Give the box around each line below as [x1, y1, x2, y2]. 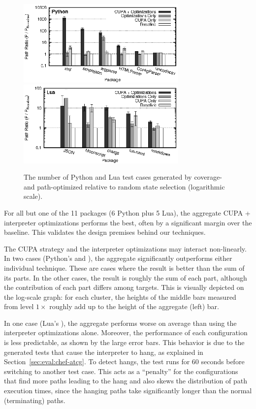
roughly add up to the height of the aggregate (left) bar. [49, 301, 219, 312]
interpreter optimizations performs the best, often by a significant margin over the [4, 217, 252, 227]
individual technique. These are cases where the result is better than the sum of [4, 262, 245, 273]
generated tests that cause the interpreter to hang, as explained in [4, 346, 203, 357]
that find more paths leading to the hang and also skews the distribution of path [4, 376, 248, 386]
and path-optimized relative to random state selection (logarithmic [24, 181, 225, 191]
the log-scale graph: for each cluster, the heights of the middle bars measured [4, 291, 236, 302]
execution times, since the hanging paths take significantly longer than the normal [4, 385, 252, 396]
